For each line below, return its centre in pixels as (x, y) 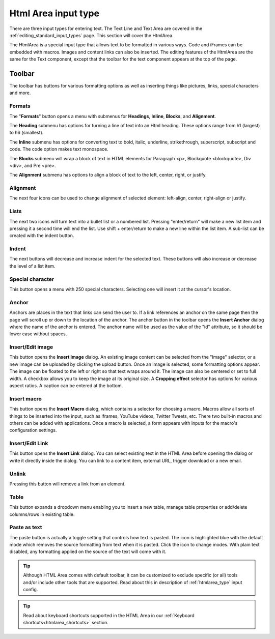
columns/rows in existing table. (42, 514)
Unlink (18, 474)
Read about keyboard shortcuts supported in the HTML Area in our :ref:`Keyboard (109, 615)
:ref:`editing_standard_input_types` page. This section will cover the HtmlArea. (91, 35)
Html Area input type (54, 13)
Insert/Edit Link (29, 444)
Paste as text (26, 528)
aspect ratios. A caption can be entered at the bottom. (66, 386)
